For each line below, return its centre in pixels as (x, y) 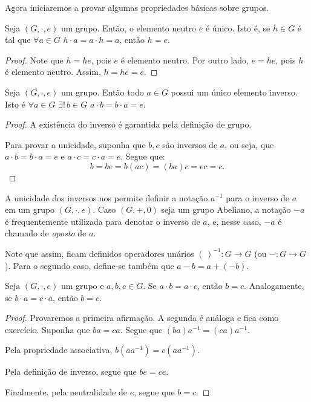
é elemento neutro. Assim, (53, 72)
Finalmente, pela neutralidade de (66, 392)
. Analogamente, (274, 286)
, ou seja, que (249, 144)
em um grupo (30, 209)
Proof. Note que (34, 60)
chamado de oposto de (46, 233)
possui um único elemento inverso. (234, 92)
